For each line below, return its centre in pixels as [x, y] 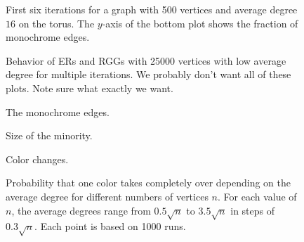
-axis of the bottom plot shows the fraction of [200, 23]
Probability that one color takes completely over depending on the [148, 183]
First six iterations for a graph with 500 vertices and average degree [152, 9]
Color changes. [37, 159]
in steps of [253, 210]
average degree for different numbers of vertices [107, 196]
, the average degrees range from [81, 210]
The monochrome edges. [58, 112]
